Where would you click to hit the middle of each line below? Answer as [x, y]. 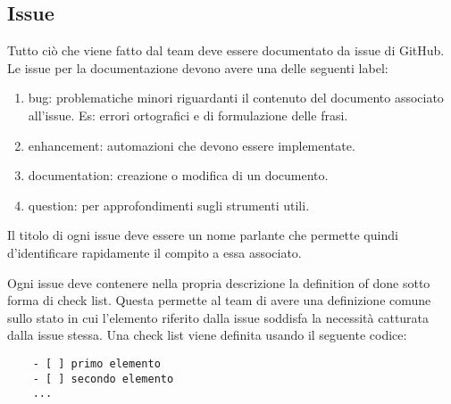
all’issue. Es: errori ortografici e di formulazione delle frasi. [188, 115]
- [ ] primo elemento [96, 363]
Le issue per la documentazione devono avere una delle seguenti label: [198, 67]
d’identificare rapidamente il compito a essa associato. [155, 252]
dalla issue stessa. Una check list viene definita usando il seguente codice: [207, 335]
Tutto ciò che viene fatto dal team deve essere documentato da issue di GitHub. [226, 50]
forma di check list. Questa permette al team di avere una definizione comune [219, 300]
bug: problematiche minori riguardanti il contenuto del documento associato [236, 98]
